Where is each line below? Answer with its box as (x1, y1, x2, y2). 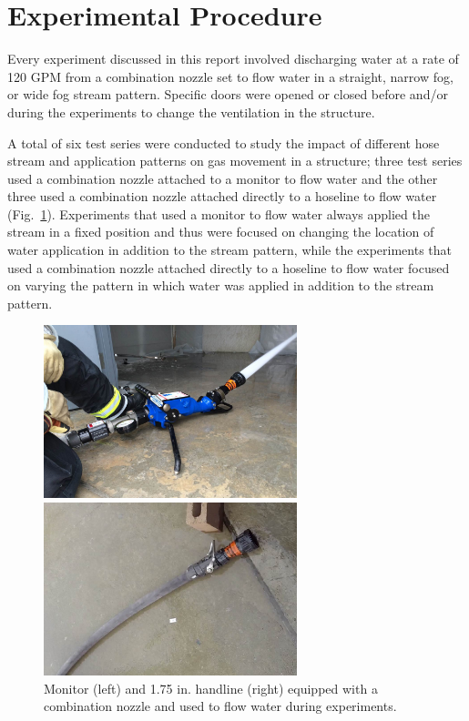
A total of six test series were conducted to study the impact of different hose (7, 133, 440, 152)
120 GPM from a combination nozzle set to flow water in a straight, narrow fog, (7, 66, 454, 86)
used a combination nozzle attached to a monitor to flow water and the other (7, 168, 438, 188)
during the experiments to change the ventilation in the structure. (7, 102, 375, 121)
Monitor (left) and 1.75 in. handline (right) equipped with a (44, 678, 378, 697)
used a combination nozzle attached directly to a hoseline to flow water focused (7, 258, 450, 277)
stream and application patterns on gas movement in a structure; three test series (7, 151, 463, 170)
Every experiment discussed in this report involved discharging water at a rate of (7, 49, 459, 68)
